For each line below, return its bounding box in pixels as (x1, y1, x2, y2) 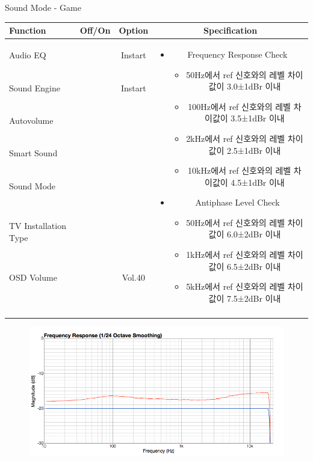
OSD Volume (9, 270, 57, 283)
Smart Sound (9, 147, 58, 159)
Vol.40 (122, 270, 145, 283)
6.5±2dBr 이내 (226, 260, 281, 272)
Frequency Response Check (187, 47, 288, 60)
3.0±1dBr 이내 (226, 80, 281, 93)
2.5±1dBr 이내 (226, 144, 281, 156)
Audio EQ (9, 49, 46, 61)
